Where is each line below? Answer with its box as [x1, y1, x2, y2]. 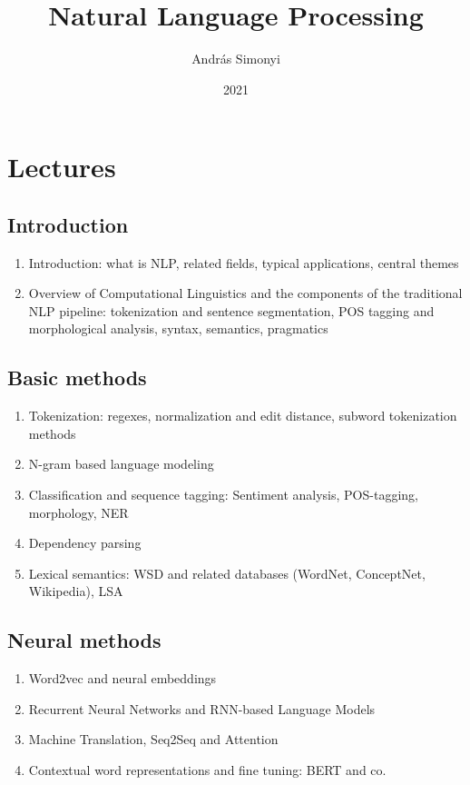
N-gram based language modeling [28, 454, 214, 473]
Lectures [7, 148, 116, 185]
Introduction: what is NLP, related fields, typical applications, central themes [28, 253, 459, 272]
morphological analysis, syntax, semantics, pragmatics [28, 319, 328, 338]
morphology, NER [28, 502, 129, 522]
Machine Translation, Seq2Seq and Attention [28, 730, 279, 749]
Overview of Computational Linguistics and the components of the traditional [28, 283, 463, 303]
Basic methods [7, 363, 147, 392]
